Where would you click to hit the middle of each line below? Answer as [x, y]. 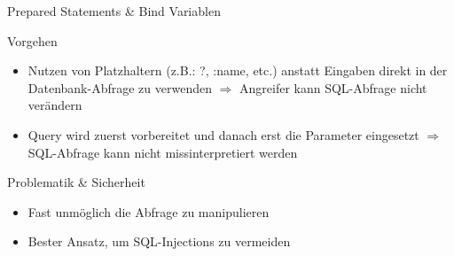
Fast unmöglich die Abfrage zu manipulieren [149, 211]
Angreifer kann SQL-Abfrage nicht [333, 87]
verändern [55, 105]
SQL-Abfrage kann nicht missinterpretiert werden [163, 152]
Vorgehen [32, 40]
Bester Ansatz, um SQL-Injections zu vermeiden [159, 241]
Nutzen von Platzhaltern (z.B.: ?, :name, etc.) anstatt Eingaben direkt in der [238, 70]
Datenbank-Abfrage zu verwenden [120, 87]
